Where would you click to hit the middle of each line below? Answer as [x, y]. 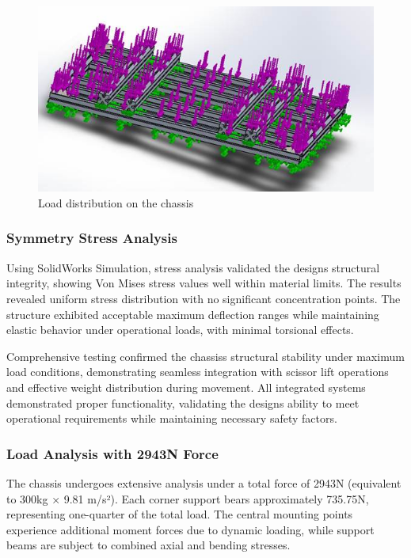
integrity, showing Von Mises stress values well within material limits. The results [204, 283]
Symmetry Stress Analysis [92, 238]
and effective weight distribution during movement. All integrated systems [186, 387]
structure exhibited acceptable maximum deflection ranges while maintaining [193, 314]
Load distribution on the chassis [116, 202]
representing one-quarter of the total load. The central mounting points [180, 514]
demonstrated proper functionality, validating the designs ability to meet [183, 402]
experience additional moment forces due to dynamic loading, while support [190, 529]
